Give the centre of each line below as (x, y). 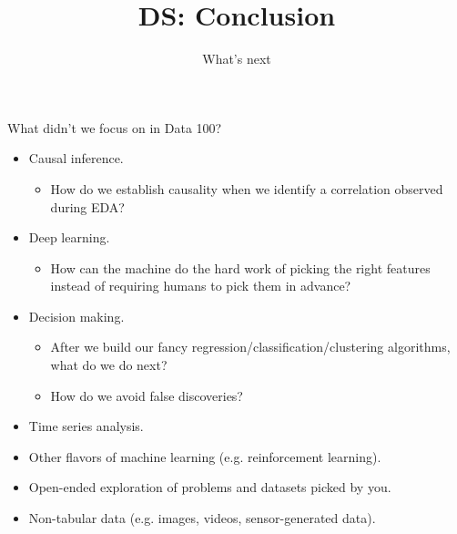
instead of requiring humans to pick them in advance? (201, 286)
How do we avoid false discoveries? (147, 395)
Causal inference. (76, 158)
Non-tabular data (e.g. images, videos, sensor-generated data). (202, 518)
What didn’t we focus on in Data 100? (115, 127)
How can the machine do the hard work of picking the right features (240, 267)
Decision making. (76, 316)
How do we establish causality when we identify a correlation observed (247, 188)
